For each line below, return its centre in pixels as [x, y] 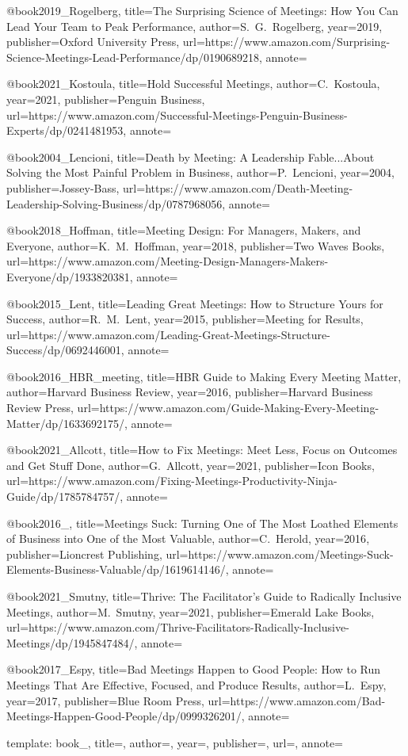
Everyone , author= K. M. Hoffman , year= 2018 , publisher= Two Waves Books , [196, 245]
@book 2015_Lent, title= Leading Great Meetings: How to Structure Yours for [195, 303]
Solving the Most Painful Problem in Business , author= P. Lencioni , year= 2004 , [200, 172]
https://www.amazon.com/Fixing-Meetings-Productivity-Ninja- [183, 481]
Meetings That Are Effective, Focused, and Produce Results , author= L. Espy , [196, 684]
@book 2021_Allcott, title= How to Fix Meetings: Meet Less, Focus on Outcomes [202, 450]
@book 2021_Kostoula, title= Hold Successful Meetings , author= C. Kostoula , [193, 84]
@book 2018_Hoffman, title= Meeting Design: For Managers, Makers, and [184, 230]
